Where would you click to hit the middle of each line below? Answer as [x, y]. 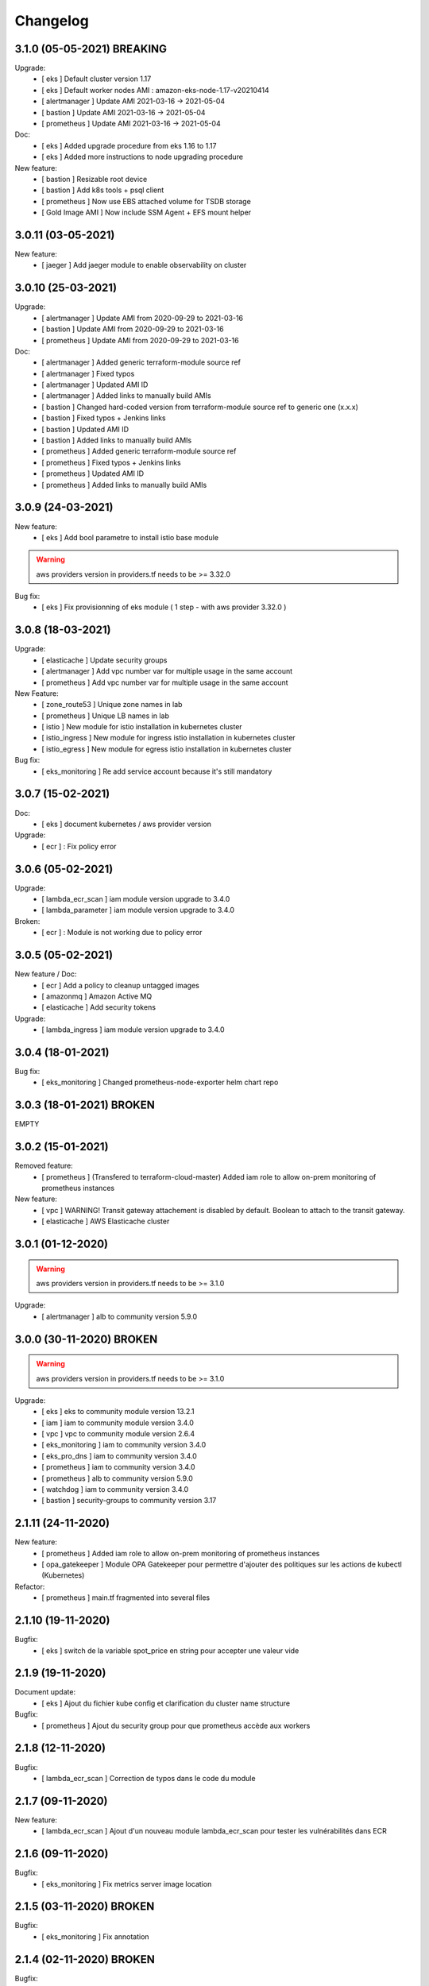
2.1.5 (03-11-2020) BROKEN [85, 1907]
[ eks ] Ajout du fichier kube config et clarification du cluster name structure [166, 1703]
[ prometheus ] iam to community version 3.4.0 [118, 1467]
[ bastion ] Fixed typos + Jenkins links [104, 418]
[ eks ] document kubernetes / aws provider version [127, 824]
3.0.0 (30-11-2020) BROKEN [86, 1339]
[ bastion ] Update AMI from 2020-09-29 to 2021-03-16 [133, 329]
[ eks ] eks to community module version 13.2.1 [118, 1412]
